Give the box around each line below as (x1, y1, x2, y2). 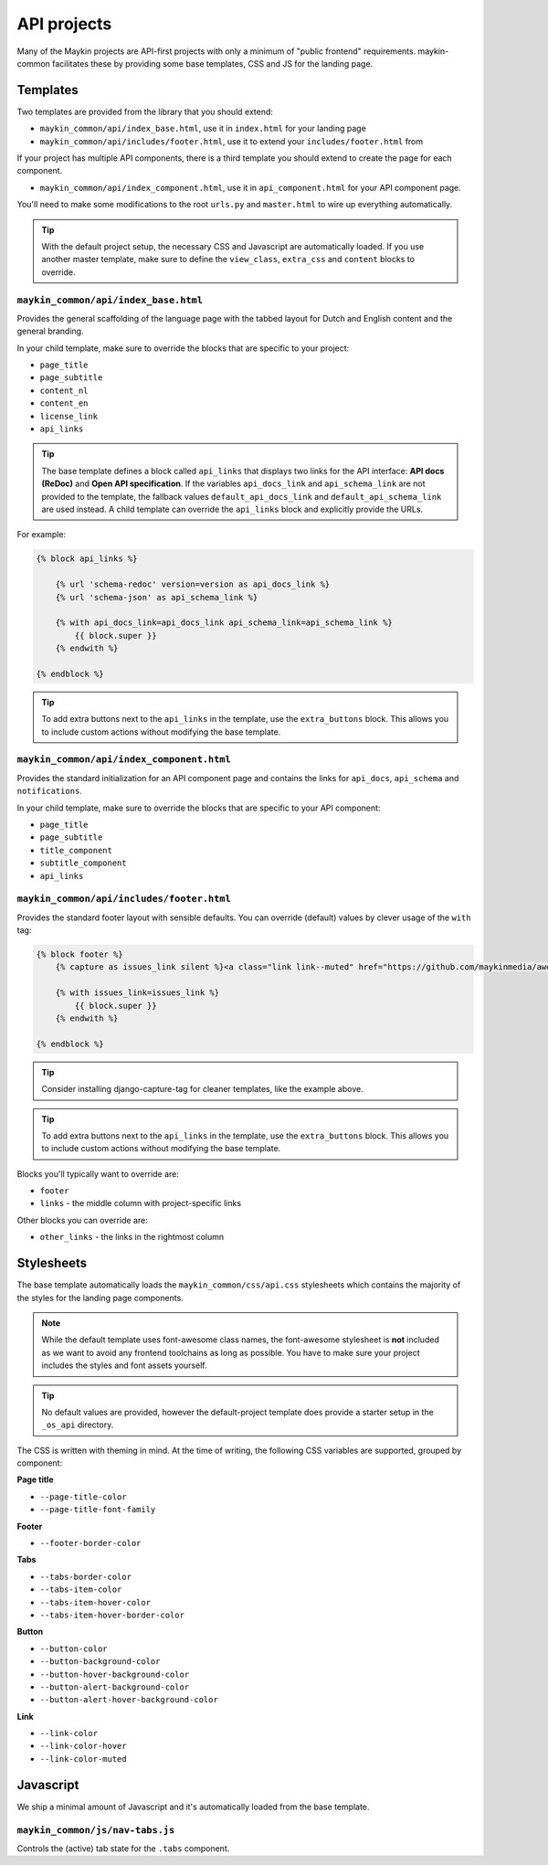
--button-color (39, 1643, 109, 1654)
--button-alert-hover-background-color (39, 1695, 218, 1705)
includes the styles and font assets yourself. (41, 1360, 207, 1371)
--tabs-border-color (39, 1572, 132, 1582)
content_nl (39, 385, 89, 396)
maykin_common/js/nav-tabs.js (16, 1824, 175, 1836)
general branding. (16, 325, 84, 337)
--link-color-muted (39, 1754, 127, 1764)
